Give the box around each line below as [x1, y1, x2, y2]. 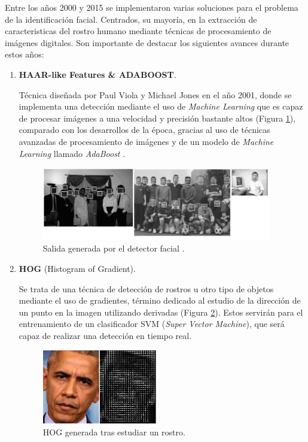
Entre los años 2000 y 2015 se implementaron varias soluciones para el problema [5, 1, 298, 13]
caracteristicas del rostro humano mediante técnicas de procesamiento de [5, 25, 272, 37]
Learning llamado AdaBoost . [19, 147, 126, 159]
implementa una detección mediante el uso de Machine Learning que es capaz [19, 100, 303, 113]
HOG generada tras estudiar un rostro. [42, 426, 185, 438]
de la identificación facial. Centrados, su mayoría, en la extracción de [5, 13, 257, 25]
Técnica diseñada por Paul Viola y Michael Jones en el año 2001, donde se [19, 88, 292, 101]
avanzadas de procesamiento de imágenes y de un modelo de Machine [19, 135, 274, 147]
